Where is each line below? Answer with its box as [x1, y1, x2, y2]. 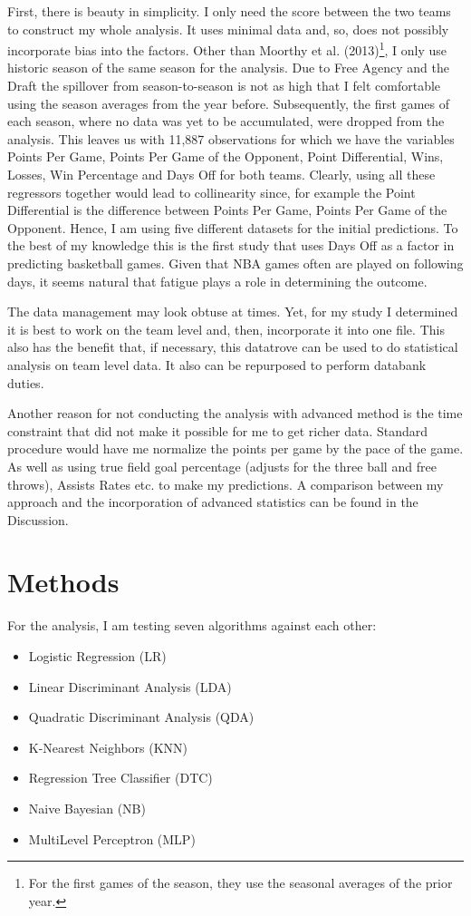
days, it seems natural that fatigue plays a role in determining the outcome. [7, 271, 428, 290]
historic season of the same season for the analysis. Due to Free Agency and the [7, 58, 449, 77]
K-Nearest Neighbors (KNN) [28, 737, 188, 756]
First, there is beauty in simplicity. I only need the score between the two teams [7, 2, 451, 20]
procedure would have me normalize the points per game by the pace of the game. [7, 439, 464, 458]
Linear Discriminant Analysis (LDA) [28, 677, 232, 696]
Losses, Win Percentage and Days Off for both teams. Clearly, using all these [7, 165, 436, 183]
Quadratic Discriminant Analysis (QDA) [28, 707, 255, 726]
